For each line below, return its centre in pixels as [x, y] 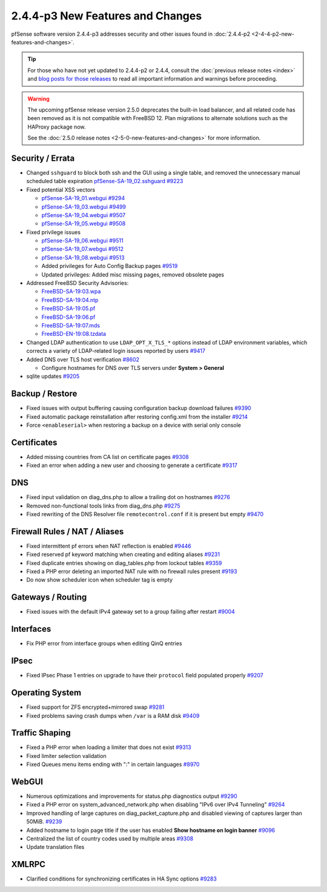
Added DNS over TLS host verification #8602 [83, 359]
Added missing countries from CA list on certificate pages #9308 [107, 457]
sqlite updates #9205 [53, 377]
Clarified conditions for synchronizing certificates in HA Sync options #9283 [122, 879]
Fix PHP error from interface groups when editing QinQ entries [104, 643]
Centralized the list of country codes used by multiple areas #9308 [110, 839]
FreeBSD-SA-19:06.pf [68, 317]
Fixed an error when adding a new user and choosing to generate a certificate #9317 [132, 465]
